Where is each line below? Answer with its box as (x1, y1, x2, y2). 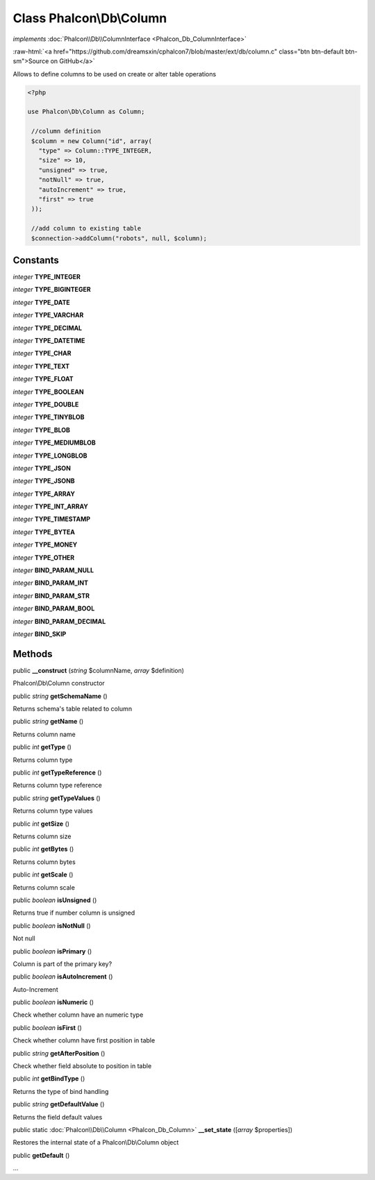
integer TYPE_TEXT (12, 362, 70, 370)
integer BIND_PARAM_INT (12, 579, 89, 587)
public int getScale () (12, 870, 74, 879)
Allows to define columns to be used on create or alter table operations (12, 69, 217, 78)
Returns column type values (12, 806, 93, 815)
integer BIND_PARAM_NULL (12, 566, 94, 574)
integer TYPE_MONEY (12, 540, 78, 549)
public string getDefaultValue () (12, 1100, 105, 1108)
